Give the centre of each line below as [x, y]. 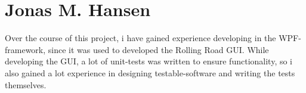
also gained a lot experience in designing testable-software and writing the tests [150, 72]
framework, [25, 49]
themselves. [26, 84]
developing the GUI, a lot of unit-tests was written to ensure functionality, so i [149, 61]
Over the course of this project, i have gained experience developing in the [140, 38]
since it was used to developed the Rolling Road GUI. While [158, 49]
